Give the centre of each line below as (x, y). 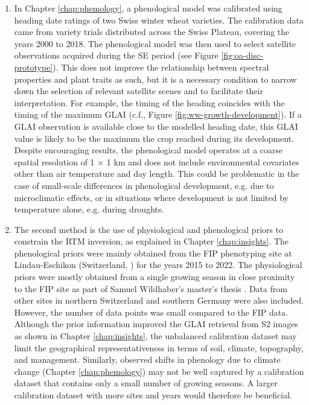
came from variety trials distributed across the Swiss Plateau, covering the (152, 32)
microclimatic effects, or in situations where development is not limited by (151, 197)
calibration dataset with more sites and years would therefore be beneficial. (153, 395)
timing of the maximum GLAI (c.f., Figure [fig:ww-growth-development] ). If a (158, 114)
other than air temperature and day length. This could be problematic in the (157, 174)
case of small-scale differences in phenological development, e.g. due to (144, 185)
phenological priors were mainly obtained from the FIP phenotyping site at (153, 253)
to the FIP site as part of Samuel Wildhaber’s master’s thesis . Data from (151, 288)
